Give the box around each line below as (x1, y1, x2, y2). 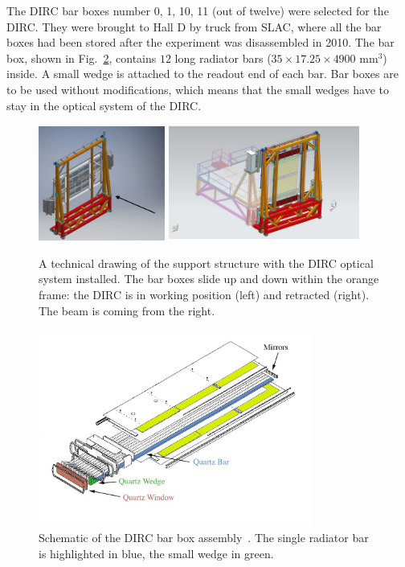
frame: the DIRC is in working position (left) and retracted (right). (39, 286, 370, 302)
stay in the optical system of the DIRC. (6, 97, 202, 113)
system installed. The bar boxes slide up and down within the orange (39, 270, 379, 287)
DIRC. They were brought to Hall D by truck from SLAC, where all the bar (6, 18, 382, 35)
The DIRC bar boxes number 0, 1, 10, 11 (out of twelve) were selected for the (6, 2, 389, 18)
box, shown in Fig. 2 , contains (6, 49, 157, 66)
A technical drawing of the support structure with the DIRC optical (39, 254, 374, 271)
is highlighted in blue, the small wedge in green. (39, 545, 274, 562)
